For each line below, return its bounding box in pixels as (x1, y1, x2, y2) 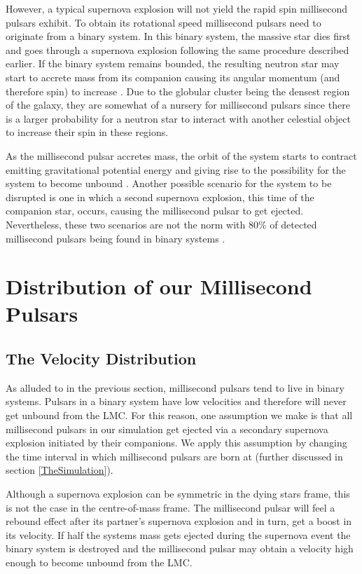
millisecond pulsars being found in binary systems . (6, 231, 225, 245)
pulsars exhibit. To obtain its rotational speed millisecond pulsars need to (6, 15, 321, 29)
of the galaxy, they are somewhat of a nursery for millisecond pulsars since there (6, 97, 350, 112)
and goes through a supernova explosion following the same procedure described (6, 42, 349, 57)
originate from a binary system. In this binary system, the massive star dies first (6, 29, 351, 43)
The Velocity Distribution (6, 348, 197, 369)
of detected (270, 217, 317, 231)
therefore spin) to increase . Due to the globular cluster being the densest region (6, 83, 350, 98)
